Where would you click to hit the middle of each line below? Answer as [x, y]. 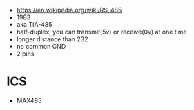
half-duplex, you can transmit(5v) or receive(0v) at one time [101, 32]
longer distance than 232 [52, 39]
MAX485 [29, 100]
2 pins [25, 54]
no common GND [41, 46]
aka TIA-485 [34, 24]
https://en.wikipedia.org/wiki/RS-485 [69, 10]
